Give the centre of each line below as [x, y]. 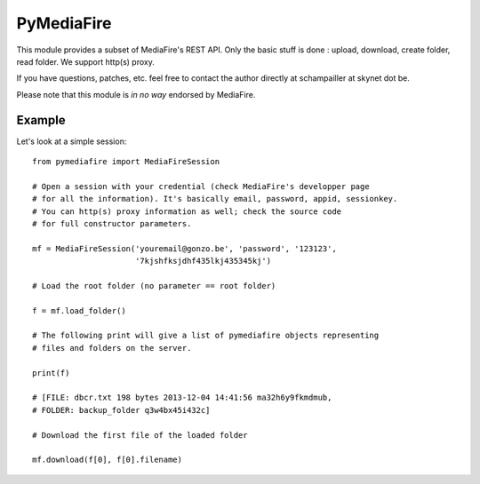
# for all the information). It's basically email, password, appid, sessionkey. [215, 199]
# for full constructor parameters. [112, 223]
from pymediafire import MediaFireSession [126, 162]
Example [41, 120]
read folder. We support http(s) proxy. [85, 61]
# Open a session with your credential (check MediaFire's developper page [201, 186]
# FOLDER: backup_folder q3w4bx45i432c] [121, 410]
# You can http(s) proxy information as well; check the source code [187, 211]
